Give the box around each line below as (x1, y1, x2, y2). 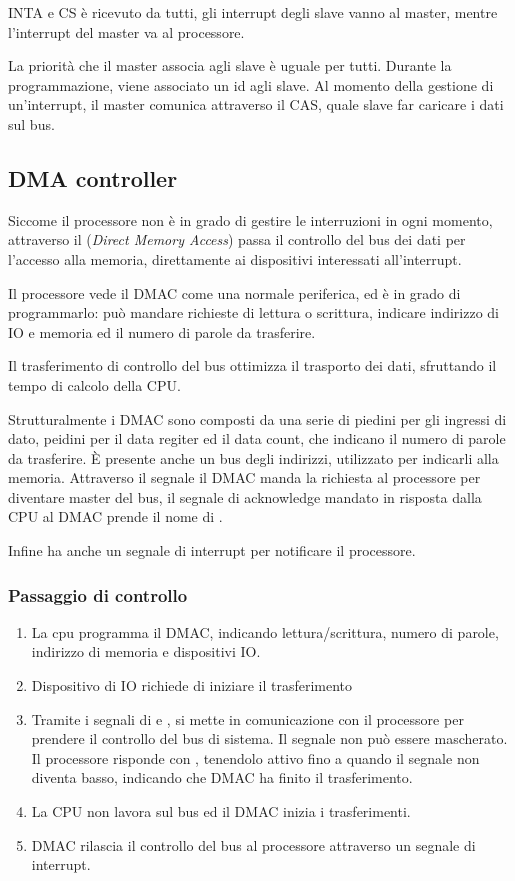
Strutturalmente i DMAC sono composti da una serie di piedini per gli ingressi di (8, 408, 507, 429)
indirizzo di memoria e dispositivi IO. (31, 641, 261, 662)
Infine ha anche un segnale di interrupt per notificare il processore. (8, 540, 416, 561)
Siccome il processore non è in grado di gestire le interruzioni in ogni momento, (8, 209, 493, 230)
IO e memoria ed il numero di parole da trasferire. (8, 321, 316, 342)
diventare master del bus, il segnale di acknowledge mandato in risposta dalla (8, 486, 482, 507)
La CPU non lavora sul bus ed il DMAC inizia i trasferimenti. (31, 801, 411, 822)
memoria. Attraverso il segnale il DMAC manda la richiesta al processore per (8, 467, 481, 488)
